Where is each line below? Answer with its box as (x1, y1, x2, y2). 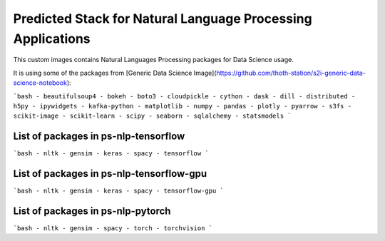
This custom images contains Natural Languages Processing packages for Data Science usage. (13, 56, 294, 64)
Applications (13, 31, 91, 46)
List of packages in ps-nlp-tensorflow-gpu (13, 168, 207, 180)
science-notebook (13, 78, 68, 87)
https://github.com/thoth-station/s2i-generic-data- (216, 68, 366, 77)
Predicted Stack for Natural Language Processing (13, 11, 313, 26)
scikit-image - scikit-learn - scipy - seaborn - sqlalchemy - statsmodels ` (13, 112, 292, 120)
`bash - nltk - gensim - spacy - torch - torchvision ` (13, 225, 213, 232)
